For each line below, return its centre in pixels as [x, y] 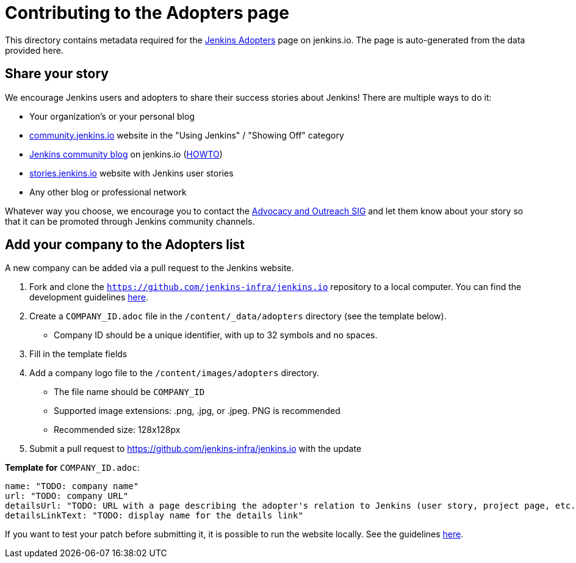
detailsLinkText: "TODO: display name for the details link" [154, 516]
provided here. [34, 50]
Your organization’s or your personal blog [112, 116]
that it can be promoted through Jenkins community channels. [130, 221]
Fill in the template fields [78, 354]
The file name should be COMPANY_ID [129, 392]
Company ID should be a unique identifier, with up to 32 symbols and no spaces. [216, 335]
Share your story [57, 74]
